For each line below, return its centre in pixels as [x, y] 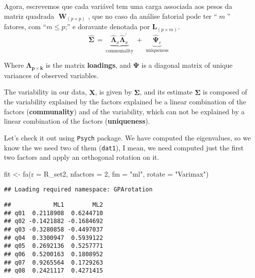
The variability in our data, [45, 92]
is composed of [225, 92]
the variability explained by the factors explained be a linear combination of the [125, 102]
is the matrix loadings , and [88, 65]
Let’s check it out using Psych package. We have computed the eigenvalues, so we [127, 137]
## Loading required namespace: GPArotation [78, 190]
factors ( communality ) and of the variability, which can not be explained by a [125, 111]
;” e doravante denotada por [107, 26]
